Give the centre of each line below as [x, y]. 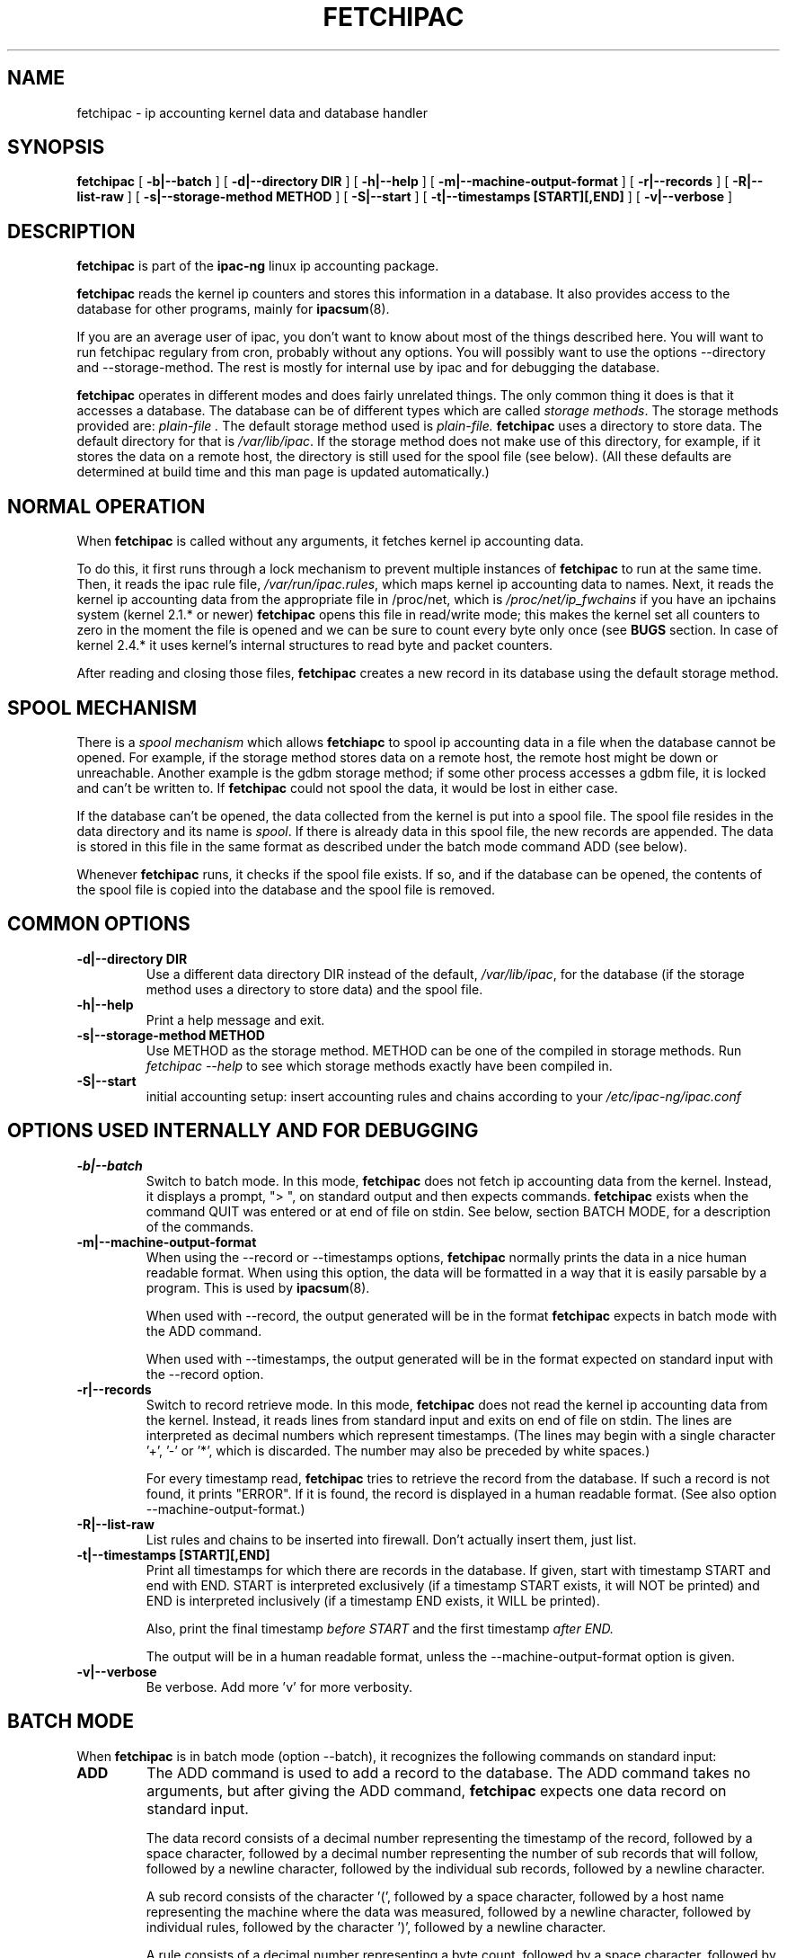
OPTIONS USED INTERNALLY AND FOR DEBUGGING [243, 1131]
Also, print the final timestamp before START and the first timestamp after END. [380, 1628]
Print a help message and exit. [235, 1019]
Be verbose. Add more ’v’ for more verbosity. [279, 1687]
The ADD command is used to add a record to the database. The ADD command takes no [449, 1772]
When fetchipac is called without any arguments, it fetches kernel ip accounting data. [330, 541]
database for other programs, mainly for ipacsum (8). [233, 309]
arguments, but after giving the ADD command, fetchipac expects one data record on [437, 1790]
